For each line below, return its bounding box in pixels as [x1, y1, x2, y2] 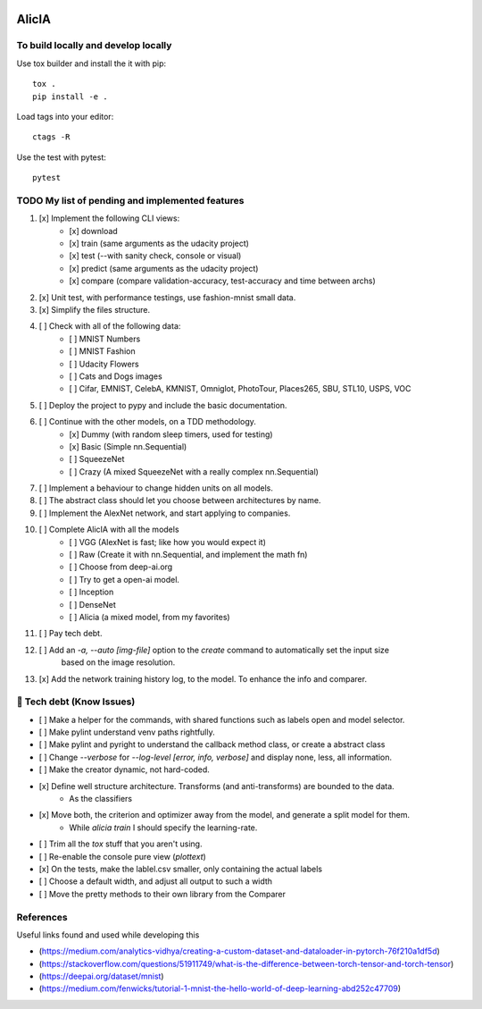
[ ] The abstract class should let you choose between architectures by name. [38, 495, 321, 506]
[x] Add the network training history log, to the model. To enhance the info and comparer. [38, 673, 368, 684]
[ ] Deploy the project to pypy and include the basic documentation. [38, 399, 287, 410]
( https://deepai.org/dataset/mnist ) [38, 971, 164, 982]
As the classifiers [69, 794, 133, 804]
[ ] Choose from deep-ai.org [69, 561, 173, 572]
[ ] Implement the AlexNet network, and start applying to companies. [38, 508, 291, 518]
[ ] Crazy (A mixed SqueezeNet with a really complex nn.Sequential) [69, 466, 319, 477]
